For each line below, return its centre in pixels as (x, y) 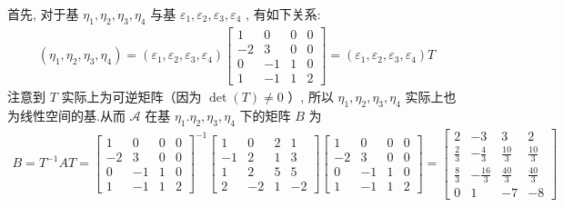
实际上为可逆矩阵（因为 (131, 96)
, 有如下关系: (283, 14)
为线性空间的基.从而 (66, 115)
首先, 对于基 (43, 14)
